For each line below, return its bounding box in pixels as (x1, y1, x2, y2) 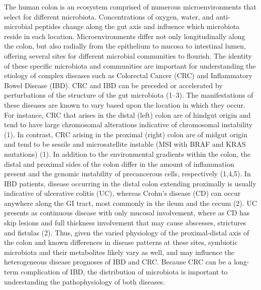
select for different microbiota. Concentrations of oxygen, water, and (4, 11, 214, 22)
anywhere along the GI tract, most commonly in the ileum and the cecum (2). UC (4, 197, 257, 208)
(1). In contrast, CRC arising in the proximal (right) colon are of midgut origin (4, 129, 247, 139)
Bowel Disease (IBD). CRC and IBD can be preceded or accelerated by (4, 80, 223, 90)
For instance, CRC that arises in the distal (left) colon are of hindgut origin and (4, 109, 251, 120)
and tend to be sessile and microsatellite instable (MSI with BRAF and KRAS (4, 139, 246, 149)
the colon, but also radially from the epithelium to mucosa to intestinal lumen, (4, 41, 246, 51)
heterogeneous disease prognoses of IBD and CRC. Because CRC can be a (4, 256, 232, 267)
